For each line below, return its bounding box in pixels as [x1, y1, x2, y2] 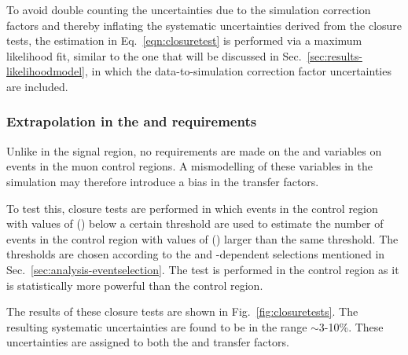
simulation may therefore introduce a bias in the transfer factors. [6, 173, 319, 189]
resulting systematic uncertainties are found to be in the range [6, 318, 307, 335]
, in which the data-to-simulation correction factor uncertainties [84, 63, 391, 79]
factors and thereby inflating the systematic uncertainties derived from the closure [6, 16, 402, 33]
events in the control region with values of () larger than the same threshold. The [6, 230, 399, 247]
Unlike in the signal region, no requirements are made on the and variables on [6, 142, 382, 159]
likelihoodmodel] [6, 63, 85, 79]
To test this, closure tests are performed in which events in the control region [6, 199, 378, 216]
